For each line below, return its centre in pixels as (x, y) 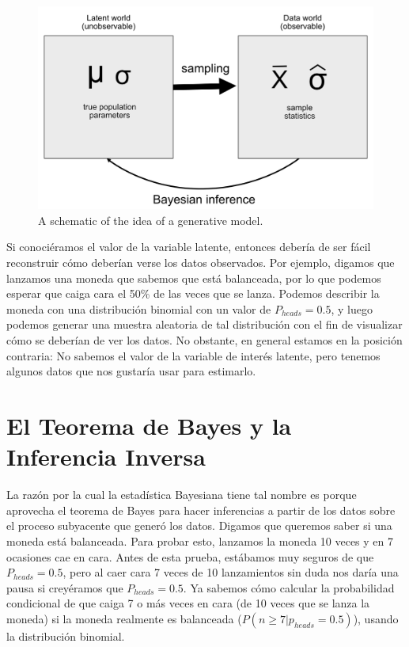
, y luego (352, 308)
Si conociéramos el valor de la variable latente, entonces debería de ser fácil (189, 247)
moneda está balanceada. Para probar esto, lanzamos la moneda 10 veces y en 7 (200, 540)
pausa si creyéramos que (65, 587)
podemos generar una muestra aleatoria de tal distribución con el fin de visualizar (204, 324)
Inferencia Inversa (106, 457)
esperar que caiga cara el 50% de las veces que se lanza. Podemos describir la (193, 293)
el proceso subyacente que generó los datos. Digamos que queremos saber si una (199, 525)
